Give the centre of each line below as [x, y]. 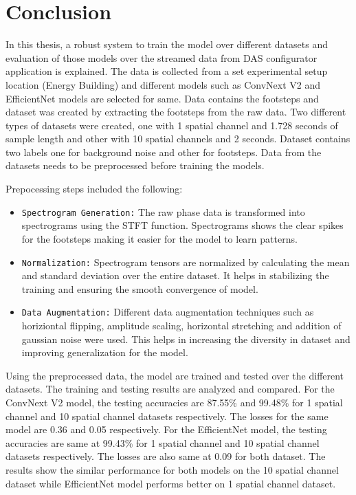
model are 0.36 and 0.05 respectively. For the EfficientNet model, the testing [166, 429]
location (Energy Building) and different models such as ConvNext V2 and [163, 84]
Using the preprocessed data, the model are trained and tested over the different [175, 375]
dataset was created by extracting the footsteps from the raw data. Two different [176, 112]
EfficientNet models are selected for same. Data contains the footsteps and [162, 98]
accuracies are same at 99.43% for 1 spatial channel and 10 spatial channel [163, 442]
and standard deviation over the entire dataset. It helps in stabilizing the [175, 275]
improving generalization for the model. [105, 352]
